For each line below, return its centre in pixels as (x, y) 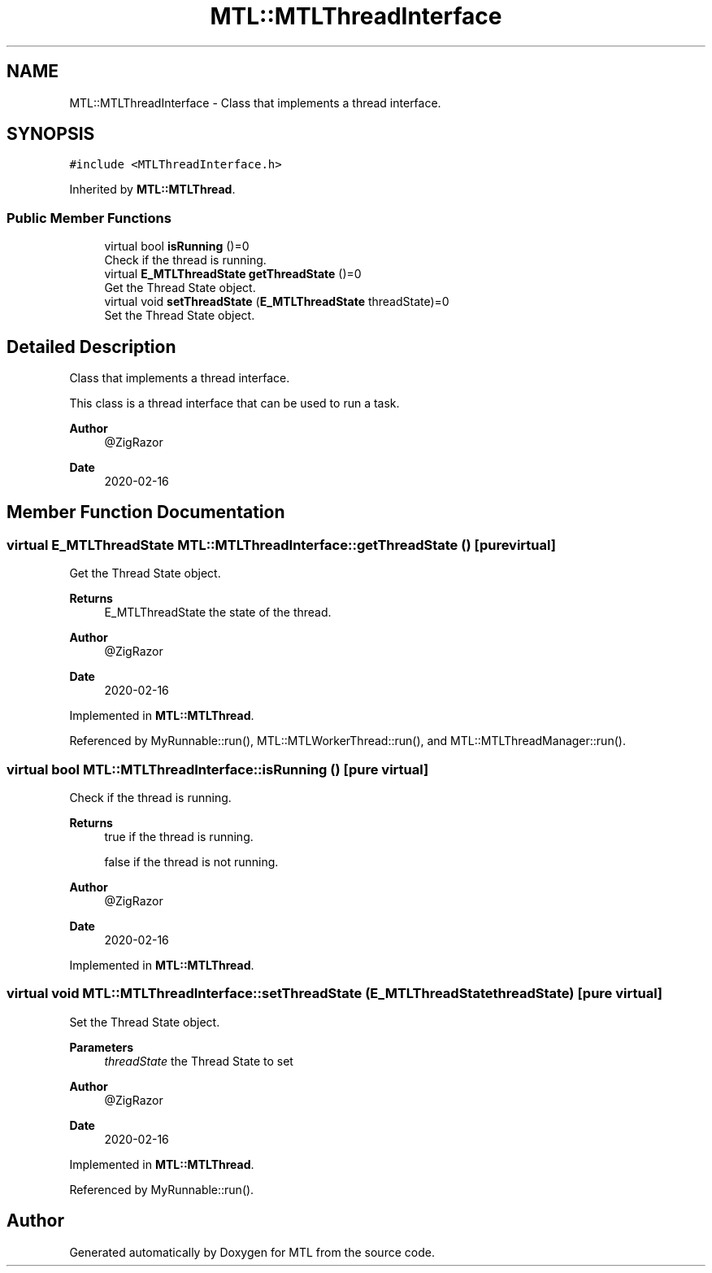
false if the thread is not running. (191, 862)
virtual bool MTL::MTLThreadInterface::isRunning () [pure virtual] (218, 769)
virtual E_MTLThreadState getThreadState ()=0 (233, 274)
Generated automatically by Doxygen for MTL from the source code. (252, 1252)
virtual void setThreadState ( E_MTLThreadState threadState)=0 (277, 302)
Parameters (102, 1047)
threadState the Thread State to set (199, 1061)
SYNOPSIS (51, 134)
